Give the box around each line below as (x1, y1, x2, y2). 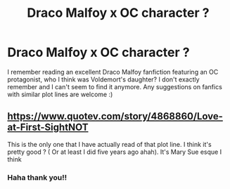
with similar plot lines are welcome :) (7, 90, 113, 98)
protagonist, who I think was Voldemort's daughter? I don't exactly (7, 75, 200, 84)
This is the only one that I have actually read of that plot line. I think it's (7, 140, 212, 148)
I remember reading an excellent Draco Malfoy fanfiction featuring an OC (7, 67, 219, 76)
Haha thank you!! (7, 172, 68, 182)
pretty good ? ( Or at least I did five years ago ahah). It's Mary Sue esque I (7, 148, 222, 156)
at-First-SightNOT (7, 122, 89, 133)
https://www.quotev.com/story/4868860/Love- (7, 110, 224, 122)
